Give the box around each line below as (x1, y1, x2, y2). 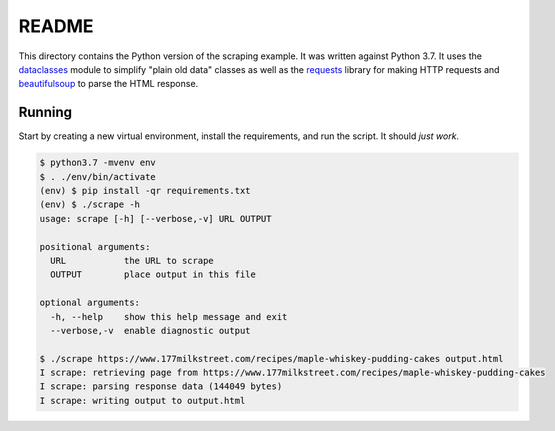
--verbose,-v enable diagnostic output (50, 325, 251, 336)
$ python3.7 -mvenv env (39, 157, 157, 169)
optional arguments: (39, 297, 140, 309)
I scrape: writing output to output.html (39, 395, 246, 406)
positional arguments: (39, 241, 151, 252)
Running (18, 104, 73, 121)
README (18, 15, 94, 37)
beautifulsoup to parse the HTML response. (18, 78, 199, 90)
